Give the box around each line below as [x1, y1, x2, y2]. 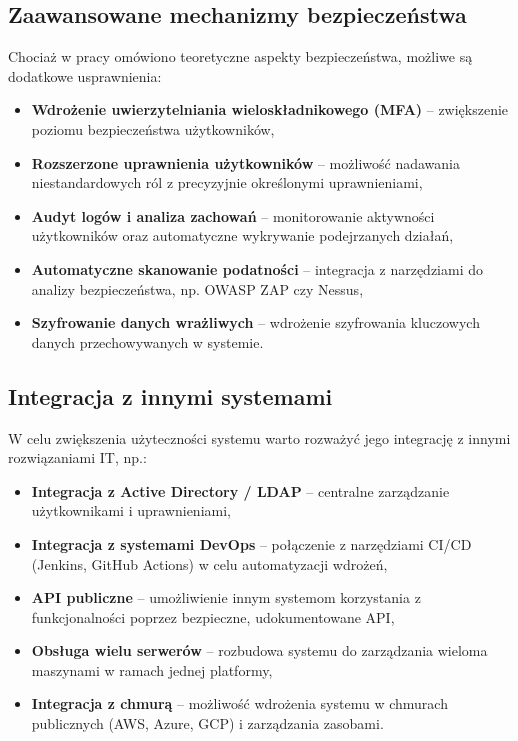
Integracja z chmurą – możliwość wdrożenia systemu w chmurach [31, 693, 448, 714]
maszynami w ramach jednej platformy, [31, 659, 273, 680]
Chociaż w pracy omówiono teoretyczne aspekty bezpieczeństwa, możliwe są [8, 46, 473, 67]
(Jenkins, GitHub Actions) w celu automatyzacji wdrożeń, [31, 553, 388, 574]
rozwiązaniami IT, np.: [8, 447, 147, 468]
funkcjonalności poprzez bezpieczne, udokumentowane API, [31, 606, 395, 627]
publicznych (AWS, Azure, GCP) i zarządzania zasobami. [31, 713, 384, 734]
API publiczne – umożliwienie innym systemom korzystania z [31, 587, 421, 608]
